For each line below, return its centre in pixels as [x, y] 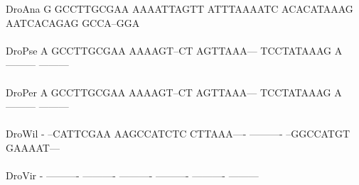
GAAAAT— [33, 147]
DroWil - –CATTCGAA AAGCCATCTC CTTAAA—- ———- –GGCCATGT [178, 134]
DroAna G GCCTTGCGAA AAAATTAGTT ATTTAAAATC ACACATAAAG [179, 9]
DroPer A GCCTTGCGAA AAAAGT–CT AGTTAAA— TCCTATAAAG [168, 92]
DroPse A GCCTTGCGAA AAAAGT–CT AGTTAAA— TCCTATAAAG [168, 50]
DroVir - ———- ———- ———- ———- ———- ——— [132, 175]
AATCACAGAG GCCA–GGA [73, 22]
